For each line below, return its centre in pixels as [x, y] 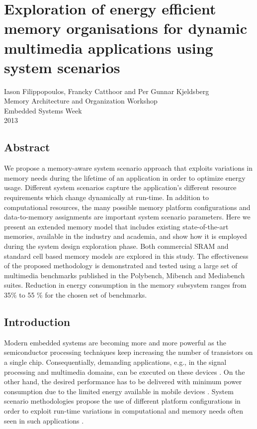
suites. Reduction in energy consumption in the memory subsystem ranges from [125, 285]
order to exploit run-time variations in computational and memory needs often [124, 410]
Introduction [37, 321]
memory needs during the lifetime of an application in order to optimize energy [125, 177]
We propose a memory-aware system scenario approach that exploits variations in [128, 168]
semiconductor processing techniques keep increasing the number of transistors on [128, 352]
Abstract [27, 147]
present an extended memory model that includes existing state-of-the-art [116, 226]
